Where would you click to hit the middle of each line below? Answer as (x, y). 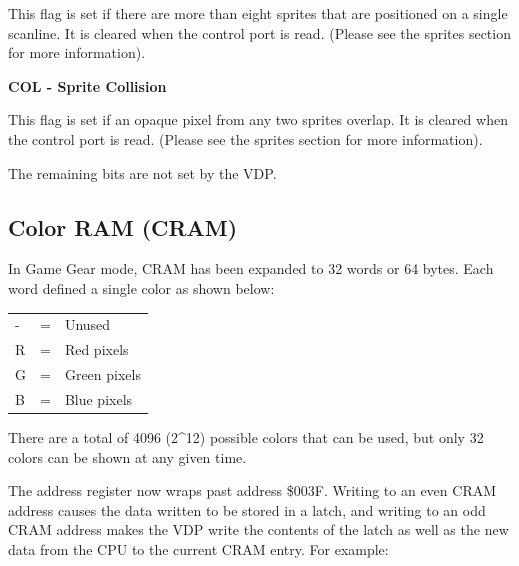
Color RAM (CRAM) (123, 226)
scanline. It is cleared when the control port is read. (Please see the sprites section (259, 32)
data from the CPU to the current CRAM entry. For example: (198, 548)
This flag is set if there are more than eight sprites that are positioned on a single (258, 13)
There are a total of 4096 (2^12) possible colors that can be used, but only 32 (246, 436)
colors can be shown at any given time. (127, 456)
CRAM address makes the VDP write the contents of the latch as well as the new (258, 529)
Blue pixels (98, 398)
